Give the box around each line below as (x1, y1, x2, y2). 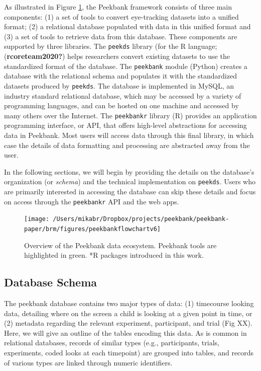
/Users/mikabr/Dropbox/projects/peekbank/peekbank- (53, 215, 229, 223)
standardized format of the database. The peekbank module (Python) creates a (4, 60, 247, 71)
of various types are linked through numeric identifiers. (4, 357, 173, 367)
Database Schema (4, 274, 97, 290)
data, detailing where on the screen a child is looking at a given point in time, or (4, 308, 252, 318)
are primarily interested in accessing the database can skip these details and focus (4, 186, 256, 196)
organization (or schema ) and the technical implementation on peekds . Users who (4, 176, 255, 187)
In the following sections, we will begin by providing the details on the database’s (4, 166, 254, 177)
